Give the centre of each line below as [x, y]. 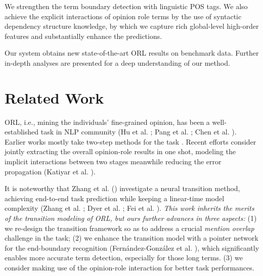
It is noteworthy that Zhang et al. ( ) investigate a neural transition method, [122, 188]
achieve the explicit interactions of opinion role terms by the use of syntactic [123, 16]
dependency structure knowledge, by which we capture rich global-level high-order [132, 26]
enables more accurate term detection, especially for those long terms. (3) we [124, 258]
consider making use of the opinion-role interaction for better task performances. [129, 267]
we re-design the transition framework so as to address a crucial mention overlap [129, 228]
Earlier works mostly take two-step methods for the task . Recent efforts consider [130, 141]
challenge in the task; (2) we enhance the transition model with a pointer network [131, 238]
